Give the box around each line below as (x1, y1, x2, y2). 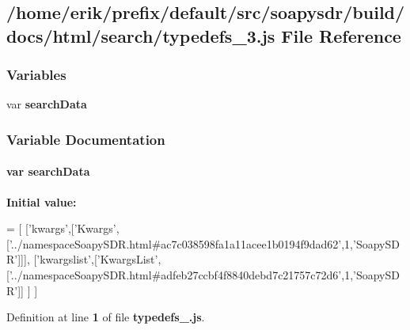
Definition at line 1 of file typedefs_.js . (6, 309, 205, 325)
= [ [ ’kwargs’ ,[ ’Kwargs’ (6, 220, 116, 237)
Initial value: (6, 193, 77, 210)
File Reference (281, 23, 401, 47)
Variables (6, 65, 66, 85)
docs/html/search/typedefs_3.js (6, 23, 275, 47)
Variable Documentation (6, 129, 165, 149)
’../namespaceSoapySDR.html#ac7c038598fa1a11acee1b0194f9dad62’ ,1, (9, 235, 354, 252)
